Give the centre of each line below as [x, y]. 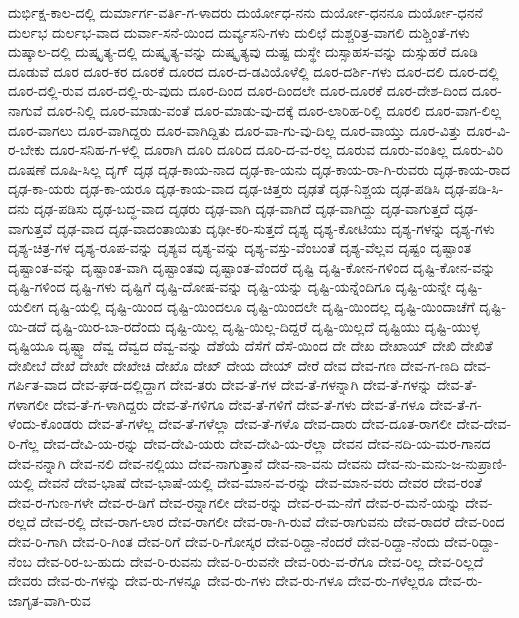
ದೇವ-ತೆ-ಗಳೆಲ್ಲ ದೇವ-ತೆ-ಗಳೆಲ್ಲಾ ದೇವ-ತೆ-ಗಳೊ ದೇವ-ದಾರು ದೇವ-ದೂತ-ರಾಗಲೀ [269, 423]
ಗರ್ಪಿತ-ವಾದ [37, 384]
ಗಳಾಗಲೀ [28, 403]
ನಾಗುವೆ [25, 109]
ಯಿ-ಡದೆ [27, 325]
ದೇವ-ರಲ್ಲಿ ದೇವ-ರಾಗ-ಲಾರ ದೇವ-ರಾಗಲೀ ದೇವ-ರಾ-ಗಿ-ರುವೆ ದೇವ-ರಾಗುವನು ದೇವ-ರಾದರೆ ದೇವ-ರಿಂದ [272, 521]
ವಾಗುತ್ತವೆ [30, 227]
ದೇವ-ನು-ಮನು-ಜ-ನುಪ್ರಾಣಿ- [442, 462]
